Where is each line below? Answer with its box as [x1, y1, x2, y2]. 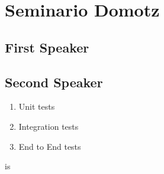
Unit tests [18, 100, 55, 113]
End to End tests [18, 140, 81, 152]
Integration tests [18, 120, 79, 132]
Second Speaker [5, 73, 103, 91]
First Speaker [5, 38, 89, 56]
